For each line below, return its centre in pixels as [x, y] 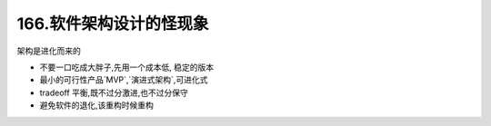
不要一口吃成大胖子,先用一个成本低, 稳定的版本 [127, 67]
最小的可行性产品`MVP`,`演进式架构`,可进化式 [124, 80]
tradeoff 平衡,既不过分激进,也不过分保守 [114, 92]
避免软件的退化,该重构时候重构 [97, 105]
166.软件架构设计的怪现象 [113, 24]
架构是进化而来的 [49, 51]
